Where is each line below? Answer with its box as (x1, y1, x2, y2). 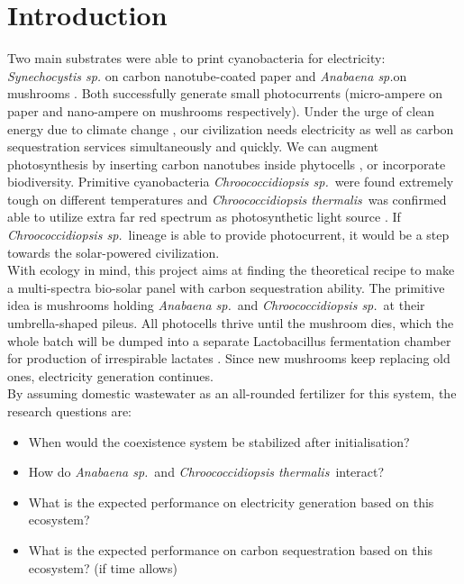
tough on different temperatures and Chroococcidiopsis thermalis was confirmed (7, 189, 447, 208)
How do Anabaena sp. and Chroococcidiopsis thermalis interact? (28, 462, 385, 481)
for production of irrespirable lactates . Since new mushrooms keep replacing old (7, 349, 450, 368)
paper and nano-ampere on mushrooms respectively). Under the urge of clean (7, 101, 435, 120)
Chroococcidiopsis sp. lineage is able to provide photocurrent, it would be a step (7, 225, 450, 244)
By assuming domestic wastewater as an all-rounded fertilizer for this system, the (7, 384, 457, 403)
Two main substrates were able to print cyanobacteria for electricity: (7, 49, 386, 68)
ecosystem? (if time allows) (28, 558, 177, 577)
